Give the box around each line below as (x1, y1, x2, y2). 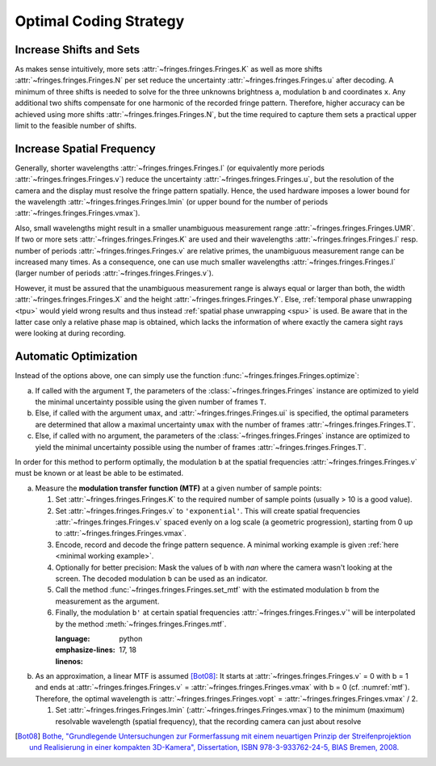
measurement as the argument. (55, 596, 160, 606)
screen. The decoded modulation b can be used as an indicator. (55, 574, 268, 583)
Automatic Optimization (15, 350, 138, 364)
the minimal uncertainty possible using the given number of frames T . (35, 397, 266, 407)
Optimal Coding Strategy (15, 12, 185, 30)
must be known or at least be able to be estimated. (15, 469, 184, 478)
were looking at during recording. (15, 328, 126, 339)
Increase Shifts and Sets (15, 43, 140, 57)
